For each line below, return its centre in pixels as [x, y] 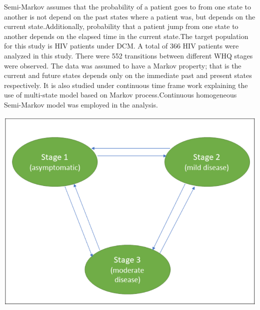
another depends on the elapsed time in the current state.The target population [126, 36]
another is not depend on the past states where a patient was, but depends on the [130, 16]
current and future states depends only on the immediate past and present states [128, 75]
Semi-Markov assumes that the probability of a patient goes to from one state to [127, 6]
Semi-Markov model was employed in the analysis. [81, 104]
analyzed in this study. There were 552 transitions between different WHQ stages [128, 55]
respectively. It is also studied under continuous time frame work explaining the [126, 85]
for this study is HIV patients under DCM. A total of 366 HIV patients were [121, 46]
